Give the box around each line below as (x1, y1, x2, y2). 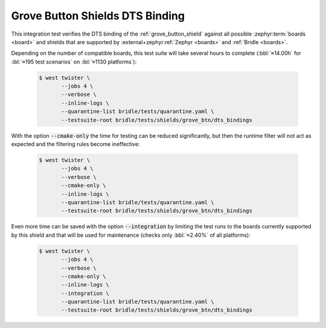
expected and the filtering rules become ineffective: (11, 141, 140, 148)
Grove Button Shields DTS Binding (11, 9, 185, 22)
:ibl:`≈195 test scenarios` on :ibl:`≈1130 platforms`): (11, 58, 137, 65)
